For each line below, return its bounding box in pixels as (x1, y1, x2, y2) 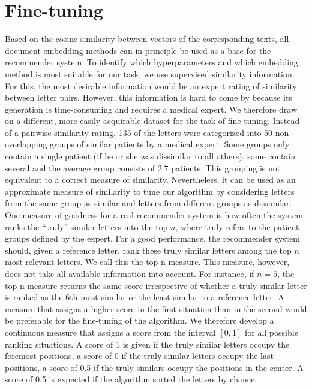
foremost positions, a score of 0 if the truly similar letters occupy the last (5, 349, 274, 362)
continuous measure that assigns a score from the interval (5, 325, 216, 338)
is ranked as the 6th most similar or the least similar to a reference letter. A (5, 291, 284, 303)
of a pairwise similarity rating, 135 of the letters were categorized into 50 (5, 126, 273, 138)
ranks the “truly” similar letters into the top (5, 220, 168, 233)
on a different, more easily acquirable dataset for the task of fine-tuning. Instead (5, 114, 300, 127)
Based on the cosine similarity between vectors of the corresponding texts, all (5, 32, 289, 45)
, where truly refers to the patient (175, 220, 299, 233)
